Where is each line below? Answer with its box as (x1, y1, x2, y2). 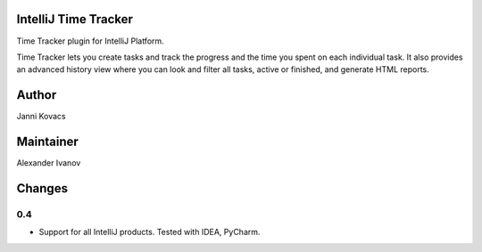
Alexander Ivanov (16, 158, 81, 168)
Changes (16, 181, 69, 196)
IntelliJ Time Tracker (16, 12, 134, 27)
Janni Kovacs (16, 111, 66, 122)
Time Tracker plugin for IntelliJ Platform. (16, 36, 164, 46)
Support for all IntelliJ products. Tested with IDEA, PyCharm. (38, 227, 261, 238)
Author (16, 87, 57, 102)
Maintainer (16, 134, 79, 150)
